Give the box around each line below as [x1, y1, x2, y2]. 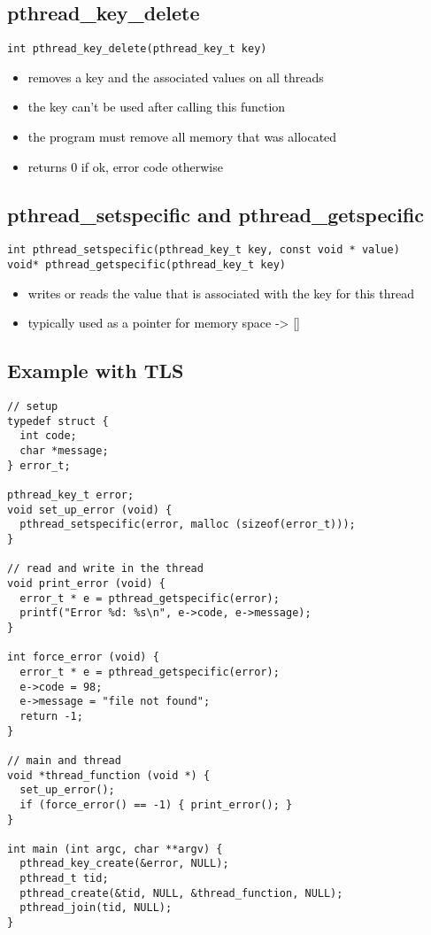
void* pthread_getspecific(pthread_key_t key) [7, 259, 286, 272]
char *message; [19, 444, 109, 458]
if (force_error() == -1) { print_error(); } [19, 798, 293, 811]
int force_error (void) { [7, 651, 159, 664]
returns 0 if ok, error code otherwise [27, 157, 223, 175]
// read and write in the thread [7, 562, 204, 576]
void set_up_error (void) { [7, 503, 173, 516]
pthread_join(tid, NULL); [19, 901, 173, 915]
